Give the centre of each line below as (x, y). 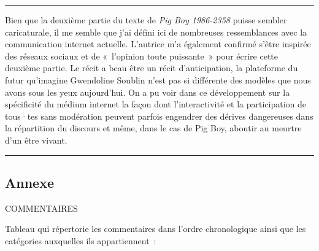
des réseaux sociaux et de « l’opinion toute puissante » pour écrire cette (142, 56)
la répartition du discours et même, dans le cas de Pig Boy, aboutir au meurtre (153, 128)
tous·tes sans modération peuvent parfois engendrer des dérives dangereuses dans (159, 116)
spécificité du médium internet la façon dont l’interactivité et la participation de (156, 104)
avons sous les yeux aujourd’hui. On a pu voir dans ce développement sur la (148, 92)
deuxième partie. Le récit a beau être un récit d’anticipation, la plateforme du (152, 68)
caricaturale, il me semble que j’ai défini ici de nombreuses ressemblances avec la (156, 32)
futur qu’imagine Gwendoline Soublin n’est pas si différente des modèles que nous (158, 79)
